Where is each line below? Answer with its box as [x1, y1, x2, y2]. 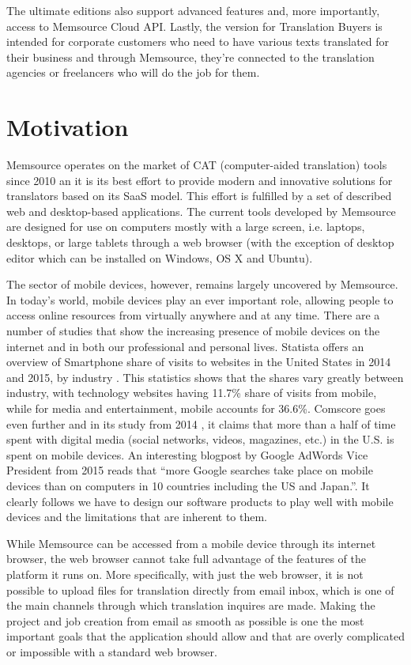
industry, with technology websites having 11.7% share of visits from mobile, [6, 384, 377, 401]
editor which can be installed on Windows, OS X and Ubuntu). [6, 249, 313, 266]
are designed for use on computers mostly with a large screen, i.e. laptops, [6, 218, 365, 235]
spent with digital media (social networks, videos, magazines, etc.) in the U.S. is [6, 431, 394, 448]
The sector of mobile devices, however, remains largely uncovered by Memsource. [6, 276, 398, 293]
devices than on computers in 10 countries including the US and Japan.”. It [6, 477, 370, 493]
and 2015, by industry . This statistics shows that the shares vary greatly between [6, 368, 404, 385]
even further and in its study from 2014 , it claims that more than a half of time [6, 415, 396, 432]
